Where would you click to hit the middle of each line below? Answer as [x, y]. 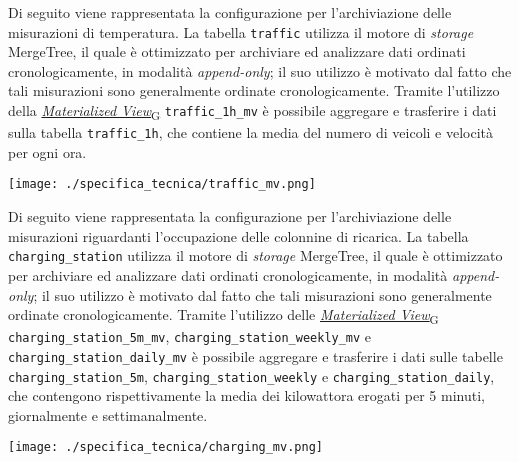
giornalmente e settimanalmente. [108, 414]
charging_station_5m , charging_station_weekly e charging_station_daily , [251, 375]
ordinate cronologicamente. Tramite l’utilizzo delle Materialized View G [223, 315]
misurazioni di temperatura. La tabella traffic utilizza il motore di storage [241, 31]
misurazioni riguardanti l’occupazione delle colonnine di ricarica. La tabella [238, 235]
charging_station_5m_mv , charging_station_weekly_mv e [190, 336]
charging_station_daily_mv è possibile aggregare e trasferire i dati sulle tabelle [255, 355]
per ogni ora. [47, 151]
